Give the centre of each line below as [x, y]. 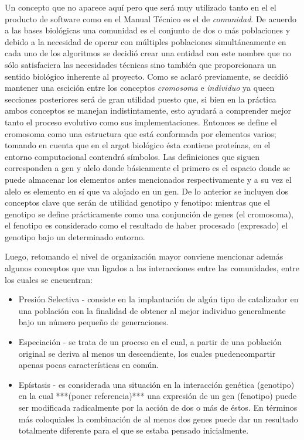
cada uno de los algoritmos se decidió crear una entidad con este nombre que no [148, 53]
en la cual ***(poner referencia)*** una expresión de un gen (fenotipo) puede [158, 396]
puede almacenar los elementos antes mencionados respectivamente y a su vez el [148, 179]
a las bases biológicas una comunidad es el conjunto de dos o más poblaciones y [148, 30]
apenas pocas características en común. [88, 365]
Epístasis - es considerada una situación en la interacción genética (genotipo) [156, 384]
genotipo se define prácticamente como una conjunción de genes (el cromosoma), [149, 214]
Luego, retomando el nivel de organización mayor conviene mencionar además [144, 256]
